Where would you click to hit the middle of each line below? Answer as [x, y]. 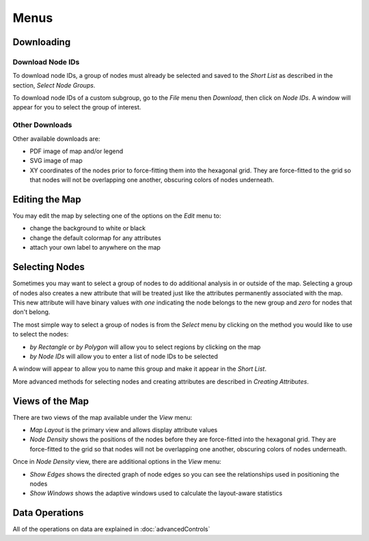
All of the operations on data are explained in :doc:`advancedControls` [111, 529]
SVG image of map [56, 161]
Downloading [42, 42]
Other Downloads [42, 125]
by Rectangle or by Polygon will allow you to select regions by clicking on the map [145, 347]
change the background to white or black [88, 228]
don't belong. [31, 312]
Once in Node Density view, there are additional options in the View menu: [117, 462]
